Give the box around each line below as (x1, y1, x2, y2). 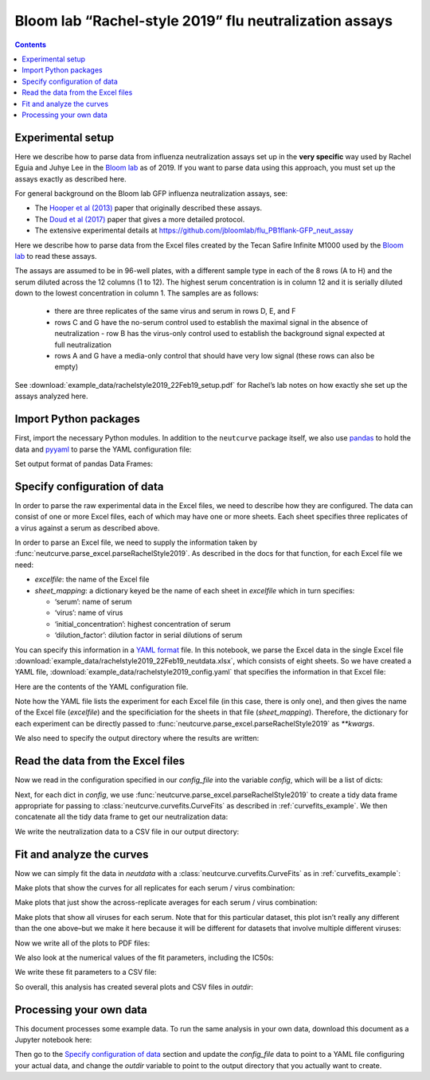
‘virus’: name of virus (54, 608, 123, 617)
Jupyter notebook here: (14, 1035, 92, 1045)
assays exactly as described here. (14, 174, 127, 183)
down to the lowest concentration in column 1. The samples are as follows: (14, 288, 259, 298)
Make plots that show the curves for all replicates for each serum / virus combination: (14, 883, 295, 892)
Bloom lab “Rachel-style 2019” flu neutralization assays (14, 12, 393, 29)
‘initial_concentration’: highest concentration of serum (54, 619, 231, 628)
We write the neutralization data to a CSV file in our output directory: (14, 827, 240, 836)
